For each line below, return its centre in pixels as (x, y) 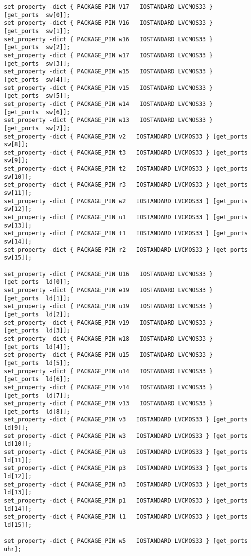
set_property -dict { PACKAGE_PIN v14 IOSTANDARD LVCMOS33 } (108, 387)
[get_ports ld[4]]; (37, 347)
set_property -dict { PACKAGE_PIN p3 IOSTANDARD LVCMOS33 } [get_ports (126, 468)
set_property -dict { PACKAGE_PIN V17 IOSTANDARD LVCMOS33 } (108, 7)
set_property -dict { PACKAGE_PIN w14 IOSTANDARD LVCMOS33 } (108, 104)
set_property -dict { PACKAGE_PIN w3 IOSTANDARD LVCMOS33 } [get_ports (126, 436)
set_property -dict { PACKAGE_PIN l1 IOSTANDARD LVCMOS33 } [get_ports (126, 517)
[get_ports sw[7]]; (37, 128)
